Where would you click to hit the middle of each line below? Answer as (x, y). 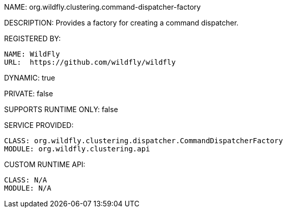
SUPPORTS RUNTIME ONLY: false (61, 109)
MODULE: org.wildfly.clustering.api (77, 149)
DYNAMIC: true (30, 78)
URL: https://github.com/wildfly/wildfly (90, 62)
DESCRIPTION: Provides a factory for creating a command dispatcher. (121, 23)
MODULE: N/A (28, 188)
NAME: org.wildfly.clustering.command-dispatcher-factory (103, 7)
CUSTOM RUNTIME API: (45, 164)
